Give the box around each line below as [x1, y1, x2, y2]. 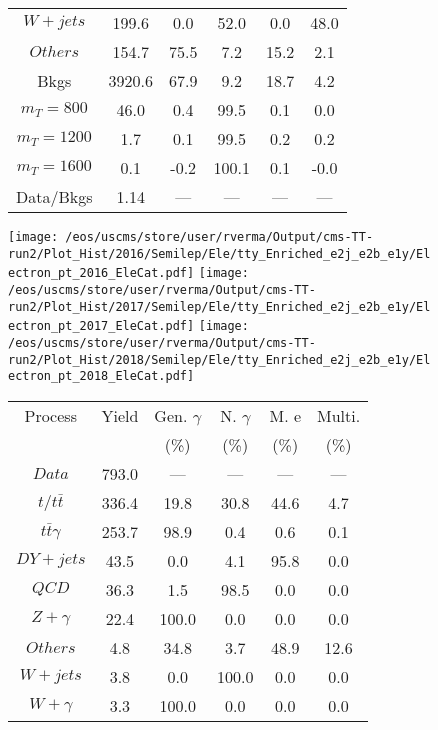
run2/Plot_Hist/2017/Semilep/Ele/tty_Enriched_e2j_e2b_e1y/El [8, 299, 431, 314]
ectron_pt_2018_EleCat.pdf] [8, 369, 195, 384]
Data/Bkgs [16, 185, 93, 208]
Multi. [317, 403, 361, 427]
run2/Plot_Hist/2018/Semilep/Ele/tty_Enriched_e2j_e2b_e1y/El [8, 352, 431, 367]
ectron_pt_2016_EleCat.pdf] [8, 266, 195, 281]
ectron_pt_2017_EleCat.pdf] [8, 319, 195, 334]
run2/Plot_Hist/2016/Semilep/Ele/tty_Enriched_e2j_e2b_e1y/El [8, 246, 431, 261]
